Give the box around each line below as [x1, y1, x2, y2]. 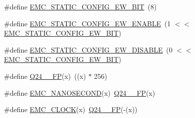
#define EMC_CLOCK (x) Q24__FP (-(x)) [4, 104, 138, 115]
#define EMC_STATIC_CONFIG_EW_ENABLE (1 [4, 18, 171, 28]
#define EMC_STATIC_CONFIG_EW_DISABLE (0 [4, 44, 173, 55]
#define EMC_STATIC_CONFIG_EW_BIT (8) [4, 1, 157, 11]
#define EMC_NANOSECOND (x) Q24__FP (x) [4, 87, 155, 98]
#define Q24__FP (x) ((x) [4, 70, 86, 81]
